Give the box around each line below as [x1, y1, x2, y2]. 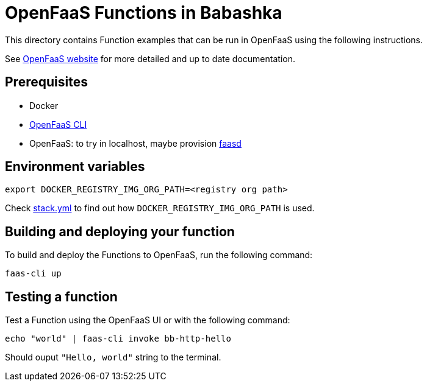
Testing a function [5, 289, 118, 304]
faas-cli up [5, 268, 62, 279]
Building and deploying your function [5, 223, 235, 239]
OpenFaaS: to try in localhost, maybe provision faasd [29, 138, 242, 149]
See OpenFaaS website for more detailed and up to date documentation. [5, 53, 295, 64]
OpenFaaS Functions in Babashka [5, 2, 282, 23]
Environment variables [5, 159, 145, 175]
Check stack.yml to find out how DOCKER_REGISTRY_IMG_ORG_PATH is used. [5, 203, 315, 214]
